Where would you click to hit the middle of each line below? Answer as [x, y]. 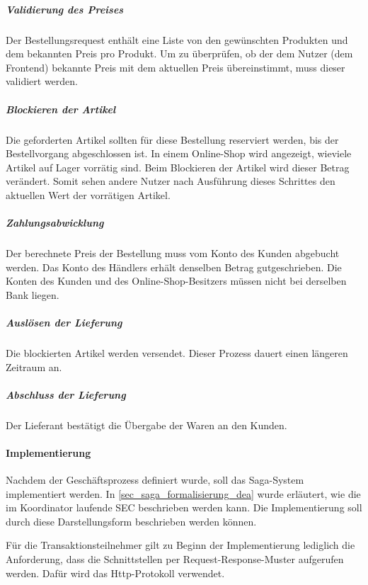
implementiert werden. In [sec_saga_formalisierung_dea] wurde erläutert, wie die [183, 493]
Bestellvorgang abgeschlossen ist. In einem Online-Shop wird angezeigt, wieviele [179, 153]
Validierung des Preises [65, 9]
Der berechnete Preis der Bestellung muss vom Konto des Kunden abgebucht [173, 253]
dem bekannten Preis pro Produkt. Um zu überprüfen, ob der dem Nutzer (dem [179, 53]
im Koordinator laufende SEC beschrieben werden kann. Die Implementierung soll [184, 507]
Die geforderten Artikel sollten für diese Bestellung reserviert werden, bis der [172, 139]
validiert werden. [42, 81]
